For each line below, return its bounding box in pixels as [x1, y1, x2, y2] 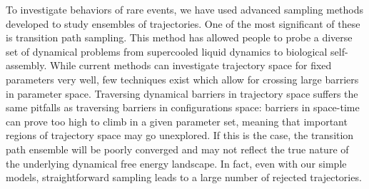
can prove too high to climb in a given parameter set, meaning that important [6, 113, 348, 128]
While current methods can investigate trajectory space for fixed [49, 58, 332, 73]
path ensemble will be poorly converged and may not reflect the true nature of [6, 141, 349, 156]
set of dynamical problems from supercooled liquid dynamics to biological [6, 44, 328, 58]
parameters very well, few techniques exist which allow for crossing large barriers [6, 71, 359, 86]
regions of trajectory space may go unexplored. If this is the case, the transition [6, 128, 354, 143]
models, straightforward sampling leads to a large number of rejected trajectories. [6, 170, 362, 185]
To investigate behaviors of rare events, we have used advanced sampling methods [6, 2, 364, 16]
